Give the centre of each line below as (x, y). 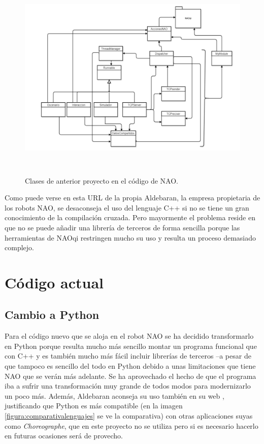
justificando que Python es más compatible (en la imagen (94, 406)
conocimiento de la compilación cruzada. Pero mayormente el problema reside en (130, 217)
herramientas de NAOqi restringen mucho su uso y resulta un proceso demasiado (130, 237)
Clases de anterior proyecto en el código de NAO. (102, 180)
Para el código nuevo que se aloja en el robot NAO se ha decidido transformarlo (129, 336)
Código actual (54, 282)
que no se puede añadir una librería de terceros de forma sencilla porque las (122, 227)
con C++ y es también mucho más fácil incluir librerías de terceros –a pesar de (128, 356)
